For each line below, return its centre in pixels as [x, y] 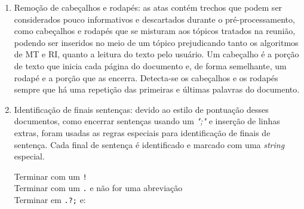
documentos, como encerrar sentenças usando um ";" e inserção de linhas [147, 121]
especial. [29, 156]
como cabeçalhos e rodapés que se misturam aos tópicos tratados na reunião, [155, 31]
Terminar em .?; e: [50, 200]
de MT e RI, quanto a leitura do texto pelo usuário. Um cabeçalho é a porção [156, 54]
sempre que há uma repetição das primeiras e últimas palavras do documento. [157, 89]
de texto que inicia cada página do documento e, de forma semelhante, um [150, 65]
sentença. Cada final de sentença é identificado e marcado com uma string [149, 144]
